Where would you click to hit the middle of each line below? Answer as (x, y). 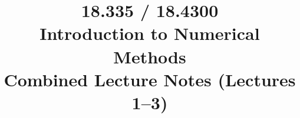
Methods (150, 56)
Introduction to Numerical (150, 33)
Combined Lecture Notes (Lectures (150, 79)
